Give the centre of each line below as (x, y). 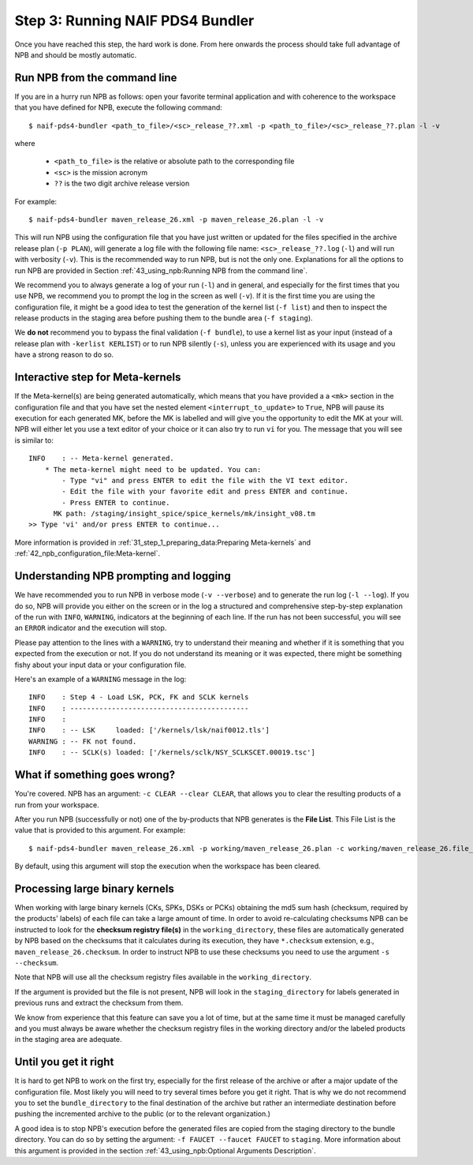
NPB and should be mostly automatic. (76, 54)
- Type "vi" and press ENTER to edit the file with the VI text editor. (205, 480)
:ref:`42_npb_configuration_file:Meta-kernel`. (88, 553)
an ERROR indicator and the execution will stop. (91, 628)
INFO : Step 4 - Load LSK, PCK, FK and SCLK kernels (139, 697)
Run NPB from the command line (96, 78)
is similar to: (34, 440)
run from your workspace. (57, 804)
